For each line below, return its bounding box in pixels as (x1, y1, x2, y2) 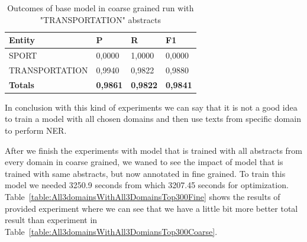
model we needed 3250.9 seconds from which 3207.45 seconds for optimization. (5, 179, 289, 191)
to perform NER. (5, 124, 67, 136)
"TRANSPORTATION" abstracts (40, 13, 161, 25)
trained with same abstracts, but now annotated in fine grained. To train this (5, 167, 286, 179)
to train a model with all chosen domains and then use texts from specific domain (5, 112, 301, 125)
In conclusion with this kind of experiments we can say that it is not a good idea (5, 101, 298, 113)
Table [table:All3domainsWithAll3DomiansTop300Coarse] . (5, 225, 218, 237)
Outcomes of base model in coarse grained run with (7, 2, 194, 14)
